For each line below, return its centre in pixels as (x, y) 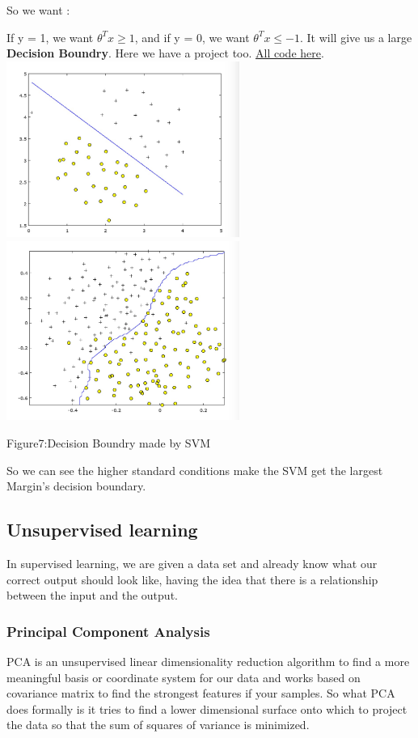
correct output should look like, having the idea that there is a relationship (192, 579)
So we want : (38, 10)
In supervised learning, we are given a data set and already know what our (192, 563)
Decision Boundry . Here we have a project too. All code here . (165, 53)
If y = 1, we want (50, 37)
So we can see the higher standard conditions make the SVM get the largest (195, 470)
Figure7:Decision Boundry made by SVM (108, 443)
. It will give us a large (356, 37)
